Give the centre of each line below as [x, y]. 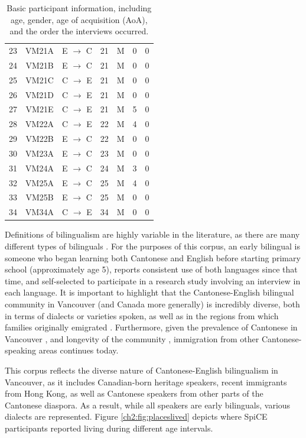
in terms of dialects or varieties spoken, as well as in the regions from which [142, 315]
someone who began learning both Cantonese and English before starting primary [153, 257]
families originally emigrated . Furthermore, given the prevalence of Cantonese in [151, 327]
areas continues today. [79, 350]
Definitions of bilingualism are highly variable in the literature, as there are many [152, 234]
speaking [20, 350]
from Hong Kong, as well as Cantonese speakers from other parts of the [134, 393]
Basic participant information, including [79, 8]
